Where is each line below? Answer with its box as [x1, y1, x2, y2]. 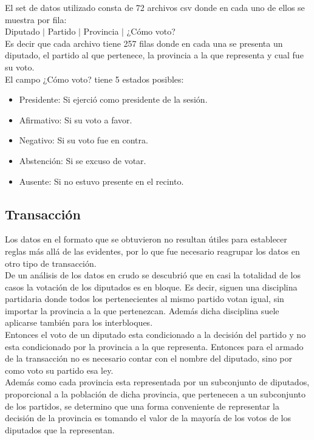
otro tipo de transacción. [5, 256, 97, 269]
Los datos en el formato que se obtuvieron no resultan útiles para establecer [5, 233, 287, 246]
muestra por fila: [5, 13, 67, 26]
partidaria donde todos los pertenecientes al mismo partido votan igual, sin [5, 292, 284, 305]
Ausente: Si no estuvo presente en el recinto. [19, 174, 184, 187]
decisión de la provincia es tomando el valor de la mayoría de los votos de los [5, 411, 292, 424]
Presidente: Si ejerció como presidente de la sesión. [19, 93, 208, 106]
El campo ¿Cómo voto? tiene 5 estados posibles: [5, 72, 184, 85]
